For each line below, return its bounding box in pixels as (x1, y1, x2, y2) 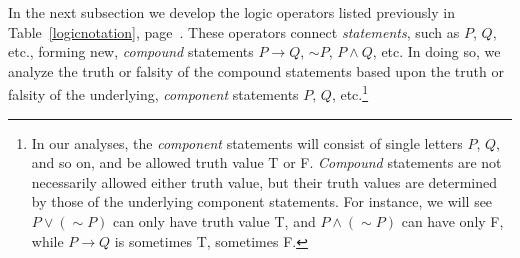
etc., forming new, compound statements (8, 41, 254, 62)
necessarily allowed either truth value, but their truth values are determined (31, 171, 498, 192)
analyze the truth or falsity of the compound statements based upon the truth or (8, 60, 504, 81)
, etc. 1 (331, 81, 369, 105)
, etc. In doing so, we (372, 41, 501, 62)
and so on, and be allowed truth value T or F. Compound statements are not (31, 152, 502, 173)
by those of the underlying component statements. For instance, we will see (31, 191, 493, 212)
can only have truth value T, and (113, 211, 316, 231)
